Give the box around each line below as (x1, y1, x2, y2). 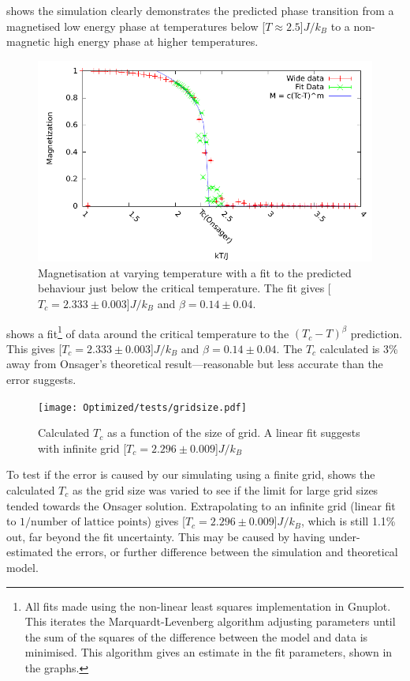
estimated (6, 544, 54, 560)
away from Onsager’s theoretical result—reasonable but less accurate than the (6, 356, 383, 372)
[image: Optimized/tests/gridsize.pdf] (38, 401, 247, 413)
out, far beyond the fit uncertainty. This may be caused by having (6, 528, 326, 544)
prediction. (350, 325, 403, 341)
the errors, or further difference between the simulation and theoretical (56, 544, 398, 560)
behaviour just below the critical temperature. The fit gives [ (38, 280, 331, 296)
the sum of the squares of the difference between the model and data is (24, 628, 368, 645)
